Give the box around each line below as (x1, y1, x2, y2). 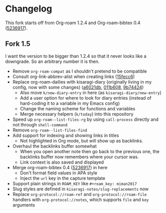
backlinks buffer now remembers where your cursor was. (20, 154, 139, 160)
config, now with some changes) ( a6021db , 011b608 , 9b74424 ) (12, 84, 144, 90)
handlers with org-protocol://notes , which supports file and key (12, 196, 149, 202)
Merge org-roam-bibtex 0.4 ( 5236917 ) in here (12, 164, 108, 170)
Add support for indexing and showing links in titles (12, 132, 119, 138)
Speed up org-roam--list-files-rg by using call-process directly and (12, 116, 159, 122)
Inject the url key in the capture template (20, 175, 106, 181)
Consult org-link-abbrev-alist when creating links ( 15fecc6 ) (12, 74, 135, 80)
